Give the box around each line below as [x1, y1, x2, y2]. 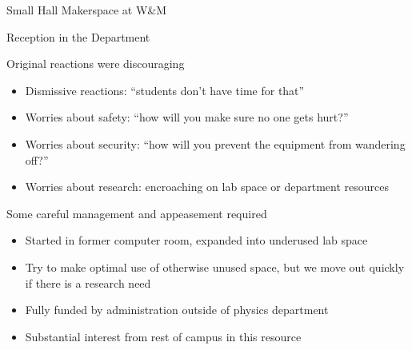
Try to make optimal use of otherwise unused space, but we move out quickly [25, 258, 405, 275]
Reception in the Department [6, 28, 150, 45]
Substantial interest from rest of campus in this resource [25, 328, 302, 344]
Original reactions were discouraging [6, 55, 185, 72]
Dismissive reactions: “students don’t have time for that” [25, 82, 305, 98]
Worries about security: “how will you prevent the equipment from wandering [25, 135, 406, 152]
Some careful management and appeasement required [6, 205, 267, 221]
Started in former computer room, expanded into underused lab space [25, 232, 368, 249]
